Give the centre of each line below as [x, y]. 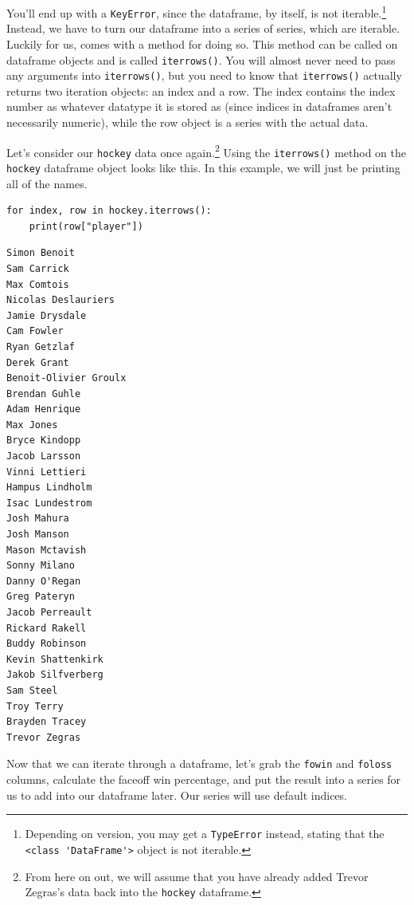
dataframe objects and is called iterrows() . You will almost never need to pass [201, 59]
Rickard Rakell [47, 628]
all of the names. [47, 183]
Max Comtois [38, 284]
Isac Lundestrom [49, 503]
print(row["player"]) [86, 226]
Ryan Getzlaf [41, 346]
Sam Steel [32, 690]
